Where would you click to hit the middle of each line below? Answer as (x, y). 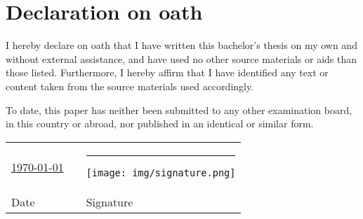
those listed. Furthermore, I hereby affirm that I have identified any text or (167, 72)
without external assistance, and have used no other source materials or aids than (181, 58)
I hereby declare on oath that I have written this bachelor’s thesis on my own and (181, 45)
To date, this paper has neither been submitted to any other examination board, (179, 109)
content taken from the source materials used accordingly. (130, 86)
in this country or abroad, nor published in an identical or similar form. (160, 123)
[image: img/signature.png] (161, 172)
